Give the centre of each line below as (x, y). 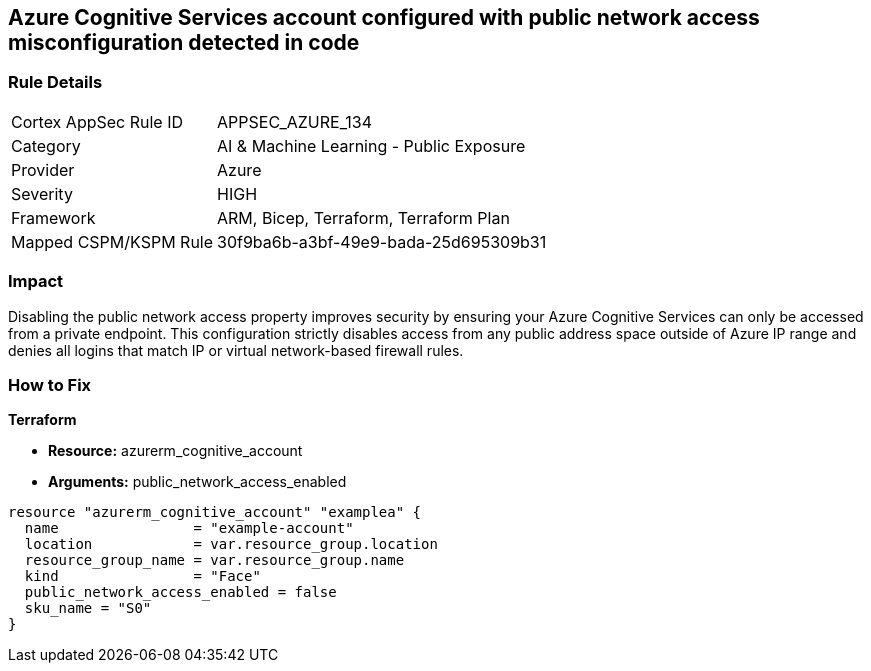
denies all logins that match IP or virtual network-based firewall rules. (236, 350)
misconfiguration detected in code (184, 42)
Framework (53, 217)
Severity (42, 193)
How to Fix (50, 384)
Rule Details (55, 82)
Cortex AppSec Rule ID (97, 121)
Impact (36, 281)
